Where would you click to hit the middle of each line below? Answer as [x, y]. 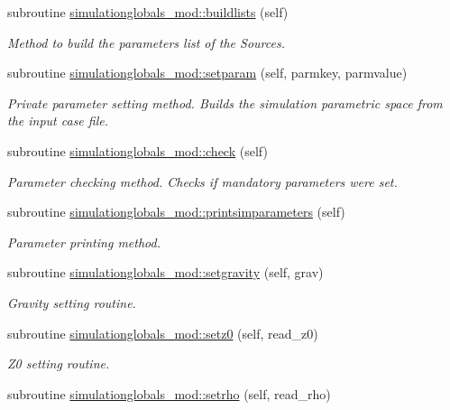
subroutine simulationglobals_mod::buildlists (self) [148, 12]
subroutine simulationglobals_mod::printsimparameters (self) [176, 212]
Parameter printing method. [84, 242]
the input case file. [58, 121]
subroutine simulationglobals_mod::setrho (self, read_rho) [169, 393]
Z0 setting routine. [59, 363]
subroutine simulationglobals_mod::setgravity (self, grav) [165, 272]
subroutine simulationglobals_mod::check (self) [138, 150]
